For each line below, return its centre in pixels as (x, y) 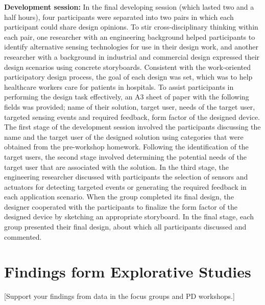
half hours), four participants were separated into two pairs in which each (119, 17)
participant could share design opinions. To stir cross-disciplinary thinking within (131, 27)
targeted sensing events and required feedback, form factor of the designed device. (132, 117)
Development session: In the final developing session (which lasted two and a (129, 7)
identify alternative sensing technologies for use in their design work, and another (131, 47)
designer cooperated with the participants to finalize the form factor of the (121, 206)
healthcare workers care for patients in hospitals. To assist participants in (119, 86)
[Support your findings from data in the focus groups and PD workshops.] (119, 296)
